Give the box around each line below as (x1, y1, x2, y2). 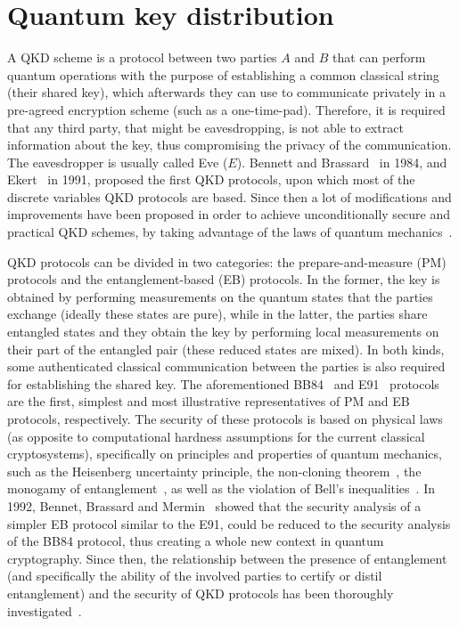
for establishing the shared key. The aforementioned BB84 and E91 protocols (7, 374, 439, 393)
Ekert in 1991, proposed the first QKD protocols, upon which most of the (7, 170, 415, 189)
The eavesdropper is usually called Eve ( (7, 152, 228, 171)
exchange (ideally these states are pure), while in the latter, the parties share (7, 305, 428, 323)
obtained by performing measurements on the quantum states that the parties (7, 287, 433, 305)
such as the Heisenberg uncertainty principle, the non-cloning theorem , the (7, 461, 422, 480)
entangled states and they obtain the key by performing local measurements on (7, 322, 439, 341)
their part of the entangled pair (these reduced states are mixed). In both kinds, (7, 339, 445, 358)
